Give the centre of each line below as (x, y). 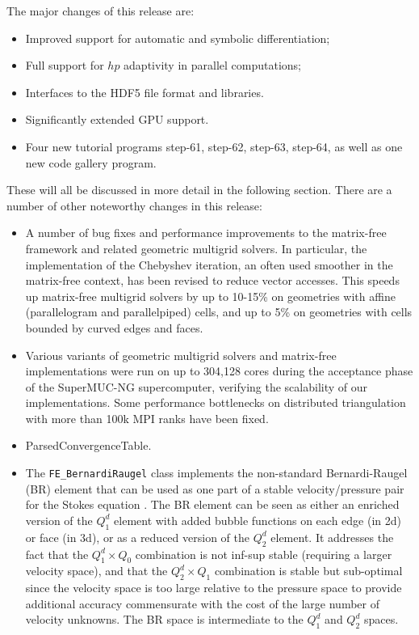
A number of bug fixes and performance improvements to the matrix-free (206, 233)
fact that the (57, 554)
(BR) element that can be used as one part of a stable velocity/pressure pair (215, 488)
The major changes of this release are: (101, 11)
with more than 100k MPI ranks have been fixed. (147, 418)
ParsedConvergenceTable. (88, 445)
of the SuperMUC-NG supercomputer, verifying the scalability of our (197, 386)
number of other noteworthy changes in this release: (134, 205)
